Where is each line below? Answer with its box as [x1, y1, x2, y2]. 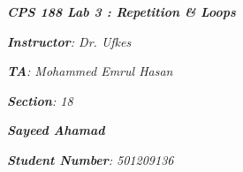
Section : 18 [7, 91, 73, 109]
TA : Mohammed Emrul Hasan [7, 62, 173, 80]
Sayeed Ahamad [7, 121, 105, 139]
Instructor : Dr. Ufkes [7, 32, 132, 50]
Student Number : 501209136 [7, 150, 174, 168]
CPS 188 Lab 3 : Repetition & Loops [7, 3, 236, 20]
